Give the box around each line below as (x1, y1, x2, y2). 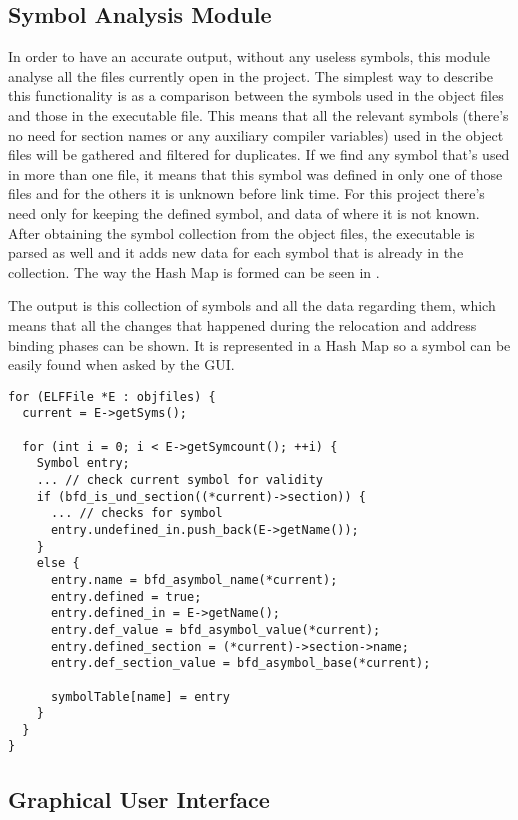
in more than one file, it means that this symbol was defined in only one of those (8, 163, 503, 184)
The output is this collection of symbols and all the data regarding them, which (8, 295, 496, 316)
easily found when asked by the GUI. (8, 354, 235, 375)
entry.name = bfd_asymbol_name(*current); (50, 572, 338, 587)
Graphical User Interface (8, 783, 270, 814)
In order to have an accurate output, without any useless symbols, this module (8, 46, 491, 67)
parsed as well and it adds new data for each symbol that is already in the (8, 242, 464, 263)
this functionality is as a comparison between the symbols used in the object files (8, 85, 504, 106)
